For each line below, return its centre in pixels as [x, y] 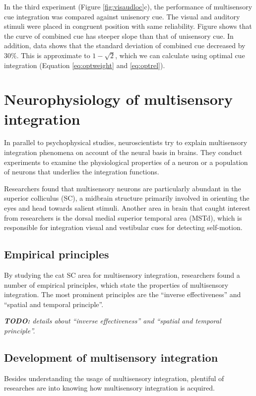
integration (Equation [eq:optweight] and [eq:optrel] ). [85, 65]
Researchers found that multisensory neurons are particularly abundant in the [123, 188]
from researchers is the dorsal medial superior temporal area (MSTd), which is [123, 217]
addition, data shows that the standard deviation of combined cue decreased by [125, 45]
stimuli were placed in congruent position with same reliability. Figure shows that [128, 26]
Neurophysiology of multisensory [118, 99]
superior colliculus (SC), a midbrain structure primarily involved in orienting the [127, 198]
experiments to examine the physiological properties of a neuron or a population [126, 162]
